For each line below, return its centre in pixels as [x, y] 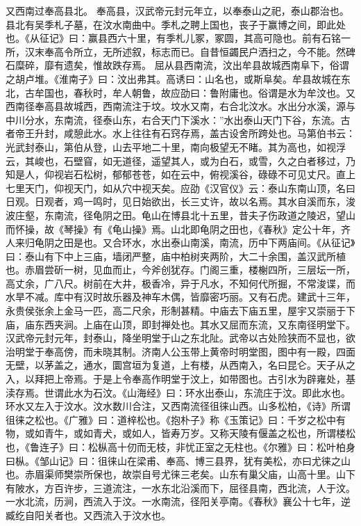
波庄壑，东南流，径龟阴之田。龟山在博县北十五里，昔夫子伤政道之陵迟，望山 [180, 215]
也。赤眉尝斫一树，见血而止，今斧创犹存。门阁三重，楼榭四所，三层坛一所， [180, 270]
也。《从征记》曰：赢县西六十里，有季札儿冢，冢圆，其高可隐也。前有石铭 [173, 38]
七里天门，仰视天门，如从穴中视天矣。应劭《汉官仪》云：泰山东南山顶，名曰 [180, 188]
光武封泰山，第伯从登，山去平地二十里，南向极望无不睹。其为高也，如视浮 [176, 146]
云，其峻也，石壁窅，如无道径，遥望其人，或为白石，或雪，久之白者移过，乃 [180, 160]
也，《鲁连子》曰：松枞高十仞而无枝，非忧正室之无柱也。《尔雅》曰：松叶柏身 [180, 447]
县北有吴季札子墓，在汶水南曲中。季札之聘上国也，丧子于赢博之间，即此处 [176, 24]
